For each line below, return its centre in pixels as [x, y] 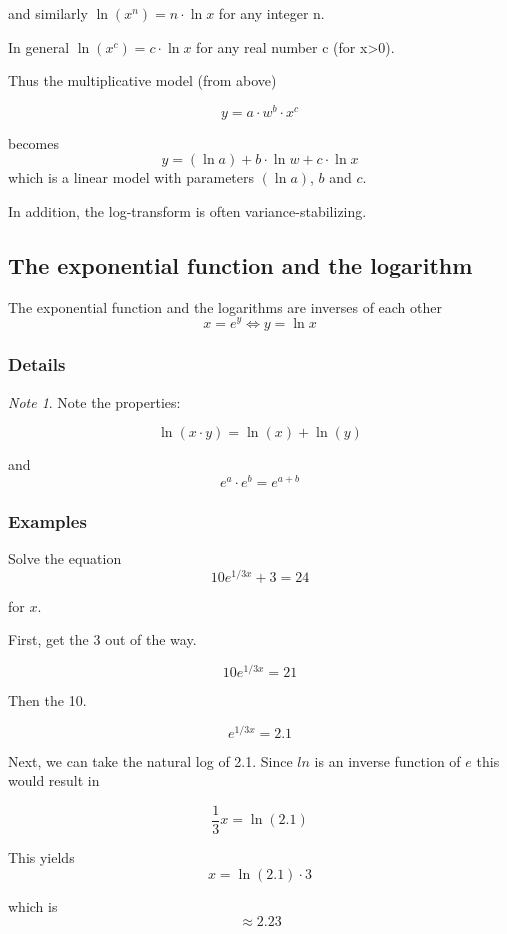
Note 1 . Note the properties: [94, 401]
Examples [47, 520]
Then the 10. [47, 700]
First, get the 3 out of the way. [102, 639]
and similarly [48, 13]
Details [37, 364]
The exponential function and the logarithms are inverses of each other [225, 306]
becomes [34, 142]
